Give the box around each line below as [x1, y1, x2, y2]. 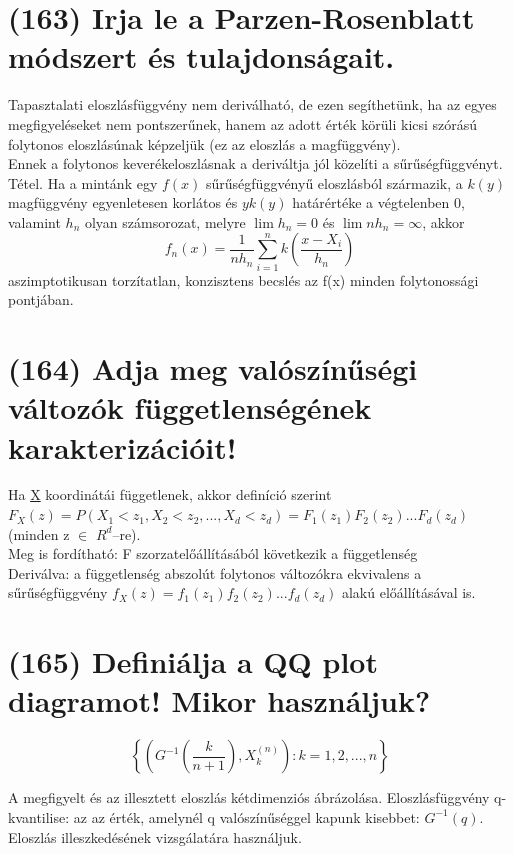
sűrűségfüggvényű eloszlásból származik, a [206, 172, 463, 193]
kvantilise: [8, 806, 70, 827]
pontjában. [8, 289, 74, 310]
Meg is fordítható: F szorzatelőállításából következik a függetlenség [8, 543, 418, 564]
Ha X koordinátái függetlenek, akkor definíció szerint [8, 484, 332, 505]
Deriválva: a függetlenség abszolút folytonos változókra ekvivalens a [8, 562, 422, 583]
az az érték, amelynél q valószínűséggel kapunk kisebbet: [73, 806, 420, 827]
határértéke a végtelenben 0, [292, 192, 465, 213]
